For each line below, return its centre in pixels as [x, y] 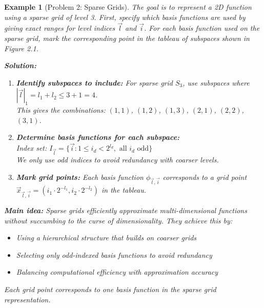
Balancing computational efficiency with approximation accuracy [117, 272]
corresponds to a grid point [205, 177]
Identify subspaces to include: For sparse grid [94, 82]
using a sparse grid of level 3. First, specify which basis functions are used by [125, 17]
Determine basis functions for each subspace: [98, 137]
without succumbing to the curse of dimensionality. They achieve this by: [118, 220]
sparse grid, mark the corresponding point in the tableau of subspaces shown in [127, 38]
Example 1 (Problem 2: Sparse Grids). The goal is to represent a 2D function [128, 7]
